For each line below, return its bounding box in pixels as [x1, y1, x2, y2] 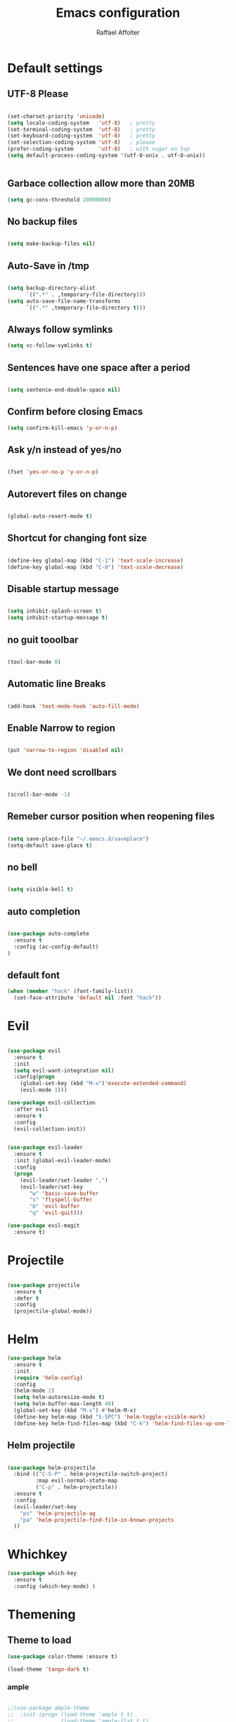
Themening [7, 1607, 76, 1622]
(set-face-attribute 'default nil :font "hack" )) [13, 994, 162, 1001]
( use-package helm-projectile [7, 1464, 96, 1471]
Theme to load [7, 1634, 72, 1646]
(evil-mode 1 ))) [20, 1086, 68, 1093]
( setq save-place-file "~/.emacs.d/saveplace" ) [7, 835, 150, 842]
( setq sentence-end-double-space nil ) [7, 386, 121, 394]
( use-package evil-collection [7, 1099, 96, 1107]
